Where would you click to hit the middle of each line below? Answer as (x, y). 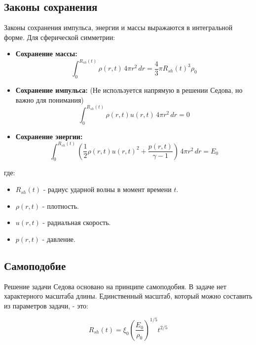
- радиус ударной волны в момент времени (107, 189)
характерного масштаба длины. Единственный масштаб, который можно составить (128, 296)
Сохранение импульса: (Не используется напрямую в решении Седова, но (129, 90)
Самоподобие (35, 265)
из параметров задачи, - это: (46, 305)
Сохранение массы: (46, 54)
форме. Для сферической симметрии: (60, 37)
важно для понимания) (50, 99)
